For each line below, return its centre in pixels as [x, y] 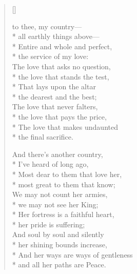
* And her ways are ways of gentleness [72, 254]
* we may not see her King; [55, 204]
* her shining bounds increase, [60, 244]
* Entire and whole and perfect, [62, 46]
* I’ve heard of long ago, [50, 164]
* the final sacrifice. [43, 137]
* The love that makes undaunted [65, 126]
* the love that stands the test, [61, 76]
